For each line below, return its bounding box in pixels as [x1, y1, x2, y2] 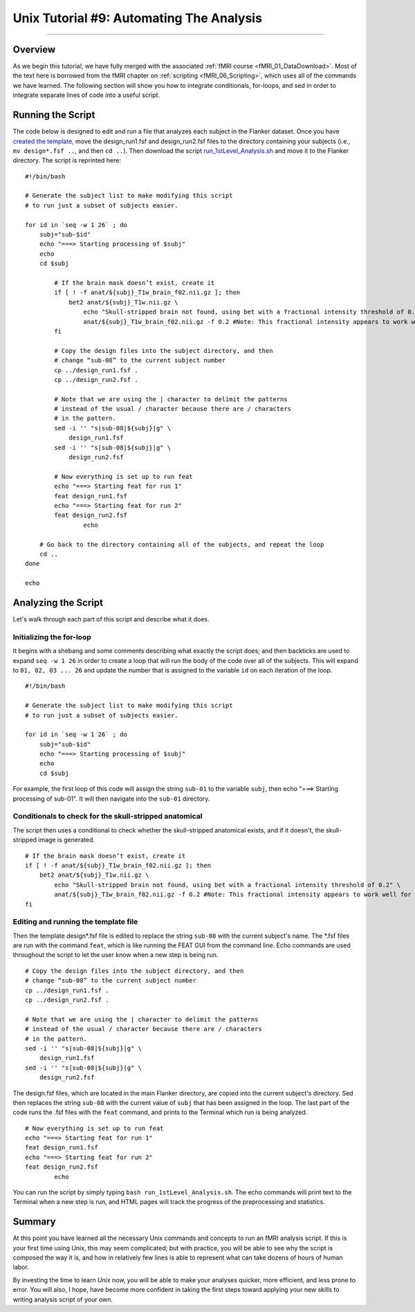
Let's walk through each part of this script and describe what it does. [12, 615, 210, 623]
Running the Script [12, 109, 95, 121]
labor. [12, 1263, 29, 1271]
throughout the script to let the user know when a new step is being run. [12, 951, 219, 959]
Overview [12, 44, 56, 55]
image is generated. [38, 836, 95, 844]
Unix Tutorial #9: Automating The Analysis [12, 10, 263, 26]
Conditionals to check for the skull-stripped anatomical [12, 812, 203, 821]
